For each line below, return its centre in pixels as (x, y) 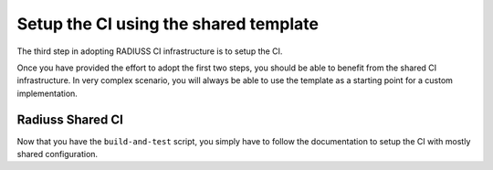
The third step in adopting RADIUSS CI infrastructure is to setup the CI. (150, 51)
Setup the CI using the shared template (168, 24)
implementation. (47, 93)
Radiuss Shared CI (70, 119)
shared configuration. (58, 154)
